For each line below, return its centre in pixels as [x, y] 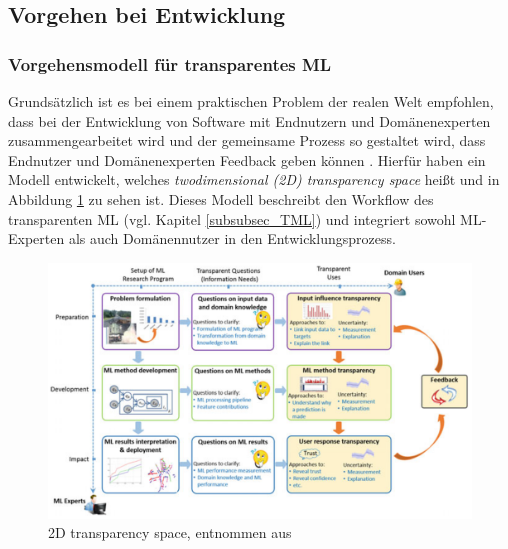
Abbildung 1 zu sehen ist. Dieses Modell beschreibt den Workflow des [221, 198]
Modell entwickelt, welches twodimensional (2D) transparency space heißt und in [254, 179]
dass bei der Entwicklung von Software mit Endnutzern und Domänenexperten [249, 120]
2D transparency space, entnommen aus [170, 532]
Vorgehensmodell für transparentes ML [170, 63]
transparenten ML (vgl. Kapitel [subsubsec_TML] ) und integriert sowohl [232, 218]
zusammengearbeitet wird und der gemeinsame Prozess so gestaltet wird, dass [247, 140]
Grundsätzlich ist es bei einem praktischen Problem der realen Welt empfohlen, [251, 101]
